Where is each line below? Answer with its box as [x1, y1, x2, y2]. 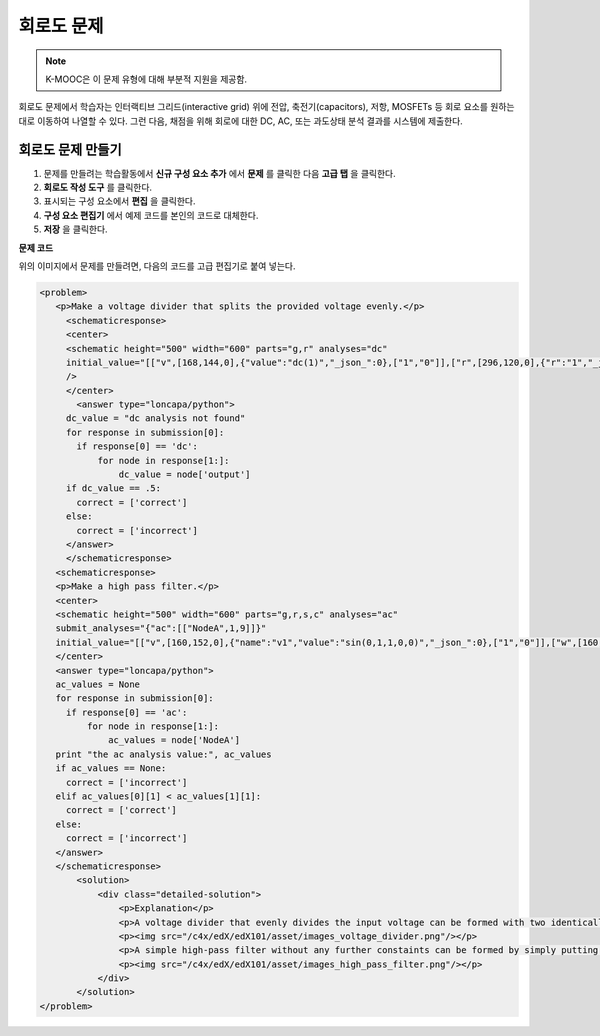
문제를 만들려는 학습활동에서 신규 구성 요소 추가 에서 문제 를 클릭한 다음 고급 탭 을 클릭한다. [43, 167, 396, 179]
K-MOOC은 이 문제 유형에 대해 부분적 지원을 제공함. [45, 73, 248, 85]
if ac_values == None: [55, 763, 167, 774]
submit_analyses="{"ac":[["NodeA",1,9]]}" [55, 623, 267, 634]
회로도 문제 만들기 [18, 141, 122, 158]
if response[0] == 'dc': [76, 441, 199, 452]
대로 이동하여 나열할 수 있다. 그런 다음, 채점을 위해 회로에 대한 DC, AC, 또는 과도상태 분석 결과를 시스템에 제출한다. [18, 115, 464, 127]
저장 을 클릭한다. [43, 223, 109, 235]
